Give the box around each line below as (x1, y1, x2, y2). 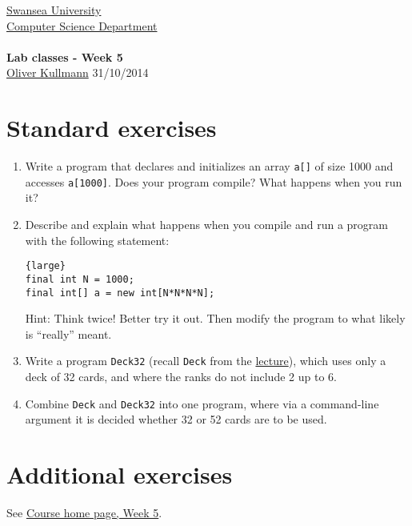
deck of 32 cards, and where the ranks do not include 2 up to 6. (25, 368, 337, 384)
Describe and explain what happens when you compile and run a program (25, 216, 389, 232)
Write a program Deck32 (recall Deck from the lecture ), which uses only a (25, 352, 386, 369)
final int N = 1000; (25, 273, 134, 285)
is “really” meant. (25, 325, 112, 342)
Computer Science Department (6, 17, 158, 34)
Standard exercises (6, 111, 217, 144)
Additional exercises (6, 458, 233, 491)
